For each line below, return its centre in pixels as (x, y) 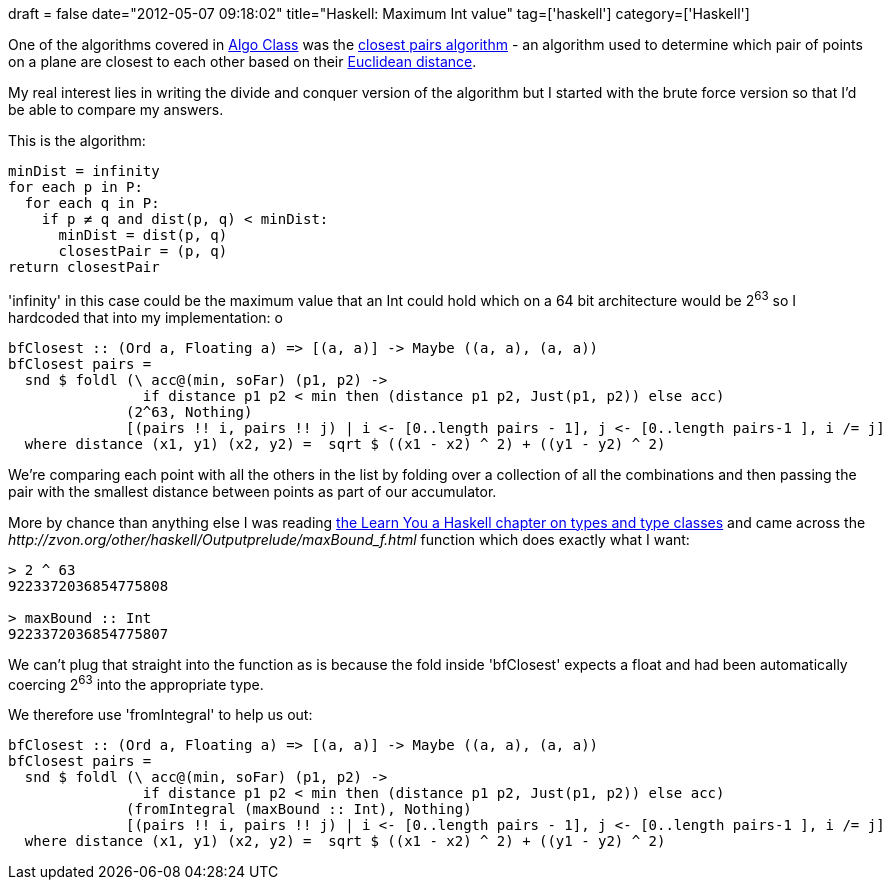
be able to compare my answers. (116, 109)
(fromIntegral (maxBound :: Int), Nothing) (299, 809)
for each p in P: (75, 187)
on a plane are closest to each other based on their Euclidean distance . (242, 61)
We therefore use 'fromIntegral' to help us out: (160, 715)
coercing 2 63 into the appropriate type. (136, 682)
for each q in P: (92, 203)
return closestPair (84, 267)
